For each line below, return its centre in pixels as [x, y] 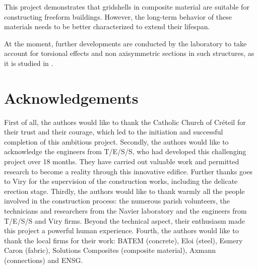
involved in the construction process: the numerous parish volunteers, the [117, 201]
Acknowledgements [71, 97]
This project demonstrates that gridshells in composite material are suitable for [127, 7]
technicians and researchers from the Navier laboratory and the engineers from [125, 211]
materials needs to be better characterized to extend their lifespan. [107, 26]
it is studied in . [29, 63]
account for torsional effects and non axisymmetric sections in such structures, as [129, 53]
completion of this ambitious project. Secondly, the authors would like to [116, 141]
